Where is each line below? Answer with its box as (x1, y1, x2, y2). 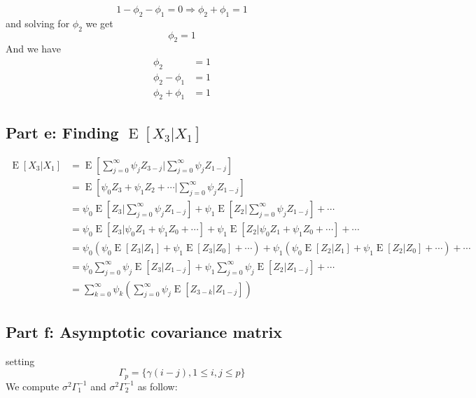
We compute (6, 378, 59, 393)
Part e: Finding (6, 121, 119, 143)
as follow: (137, 378, 178, 393)
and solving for (6, 15, 70, 30)
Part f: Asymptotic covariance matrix (6, 321, 283, 343)
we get (85, 15, 113, 30)
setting (6, 353, 35, 368)
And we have (6, 41, 61, 56)
